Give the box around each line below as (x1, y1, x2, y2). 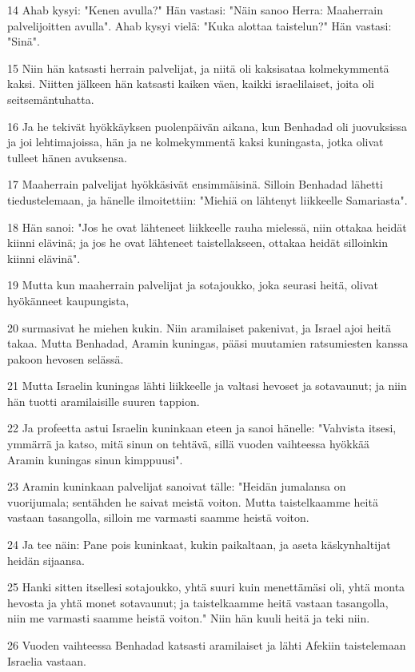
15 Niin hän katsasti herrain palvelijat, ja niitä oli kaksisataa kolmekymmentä (7, 59, 389, 76)
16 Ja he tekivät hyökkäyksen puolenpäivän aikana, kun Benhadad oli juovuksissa (7, 117, 408, 134)
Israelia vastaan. (7, 652, 86, 669)
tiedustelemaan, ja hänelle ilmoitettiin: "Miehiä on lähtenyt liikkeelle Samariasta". (7, 191, 408, 208)
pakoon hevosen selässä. (7, 350, 124, 367)
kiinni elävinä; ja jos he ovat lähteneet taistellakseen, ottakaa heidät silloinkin (7, 234, 388, 251)
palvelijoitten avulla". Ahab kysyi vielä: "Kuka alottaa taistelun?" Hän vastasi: (7, 17, 392, 34)
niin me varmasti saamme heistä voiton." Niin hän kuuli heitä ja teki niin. (7, 610, 370, 626)
